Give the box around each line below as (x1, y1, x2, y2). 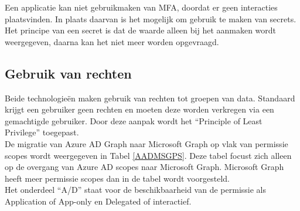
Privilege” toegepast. (5, 126, 79, 138)
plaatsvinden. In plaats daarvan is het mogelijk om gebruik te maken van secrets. (5, 12, 296, 25)
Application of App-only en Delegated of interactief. (5, 195, 192, 207)
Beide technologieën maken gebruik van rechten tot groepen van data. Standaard (5, 91, 295, 104)
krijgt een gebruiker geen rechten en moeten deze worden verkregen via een (5, 103, 274, 115)
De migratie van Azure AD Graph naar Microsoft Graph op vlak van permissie (5, 137, 288, 149)
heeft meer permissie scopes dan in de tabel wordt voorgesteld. (5, 172, 230, 184)
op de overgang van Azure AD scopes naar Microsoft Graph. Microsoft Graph (5, 161, 284, 173)
